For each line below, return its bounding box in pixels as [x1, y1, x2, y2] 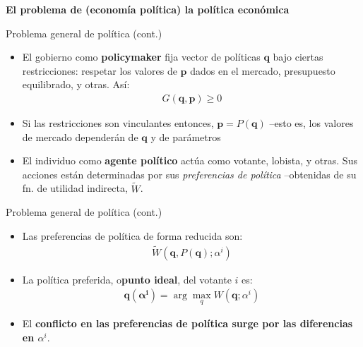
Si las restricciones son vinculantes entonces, [22, 116, 214, 130]
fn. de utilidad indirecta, [22, 181, 128, 195]
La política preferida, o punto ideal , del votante [22, 272, 232, 286]
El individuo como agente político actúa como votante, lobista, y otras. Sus [22, 153, 357, 168]
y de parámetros [150, 129, 221, 144]
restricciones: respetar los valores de [22, 63, 177, 78]
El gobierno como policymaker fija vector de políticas [22, 49, 261, 64]
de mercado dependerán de [22, 129, 138, 144]
